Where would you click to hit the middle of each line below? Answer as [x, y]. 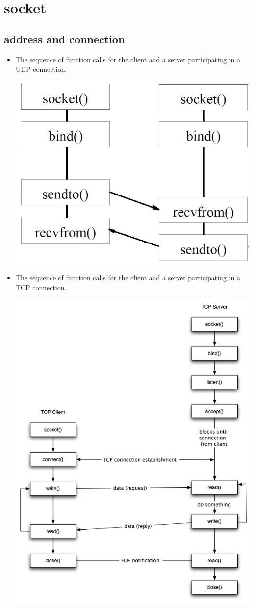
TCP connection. [41, 287]
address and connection [64, 38]
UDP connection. [41, 69]
